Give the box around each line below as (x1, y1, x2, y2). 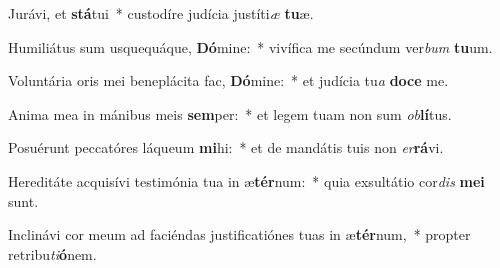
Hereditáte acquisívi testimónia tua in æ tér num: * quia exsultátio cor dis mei (8, 170, 485, 191)
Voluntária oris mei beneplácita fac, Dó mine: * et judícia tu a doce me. (8, 70, 449, 91)
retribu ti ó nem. (8, 243, 97, 264)
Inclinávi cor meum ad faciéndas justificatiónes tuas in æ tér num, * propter (8, 224, 471, 245)
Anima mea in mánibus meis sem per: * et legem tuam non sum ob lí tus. (8, 103, 452, 124)
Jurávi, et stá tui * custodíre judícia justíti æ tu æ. (8, 3, 314, 23)
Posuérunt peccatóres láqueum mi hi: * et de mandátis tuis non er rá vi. (8, 137, 444, 158)
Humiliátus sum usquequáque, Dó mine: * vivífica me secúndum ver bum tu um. (8, 36, 493, 57)
